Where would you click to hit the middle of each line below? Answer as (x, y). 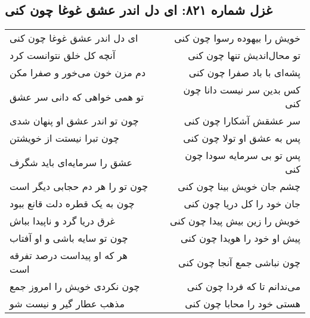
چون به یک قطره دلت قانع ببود (72, 204)
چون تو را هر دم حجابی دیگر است (79, 186)
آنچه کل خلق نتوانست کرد (63, 55)
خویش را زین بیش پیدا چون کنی (235, 221)
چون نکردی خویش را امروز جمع (75, 286)
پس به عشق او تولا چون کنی (242, 138)
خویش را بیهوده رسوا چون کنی (237, 38)
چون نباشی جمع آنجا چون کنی (239, 262)
